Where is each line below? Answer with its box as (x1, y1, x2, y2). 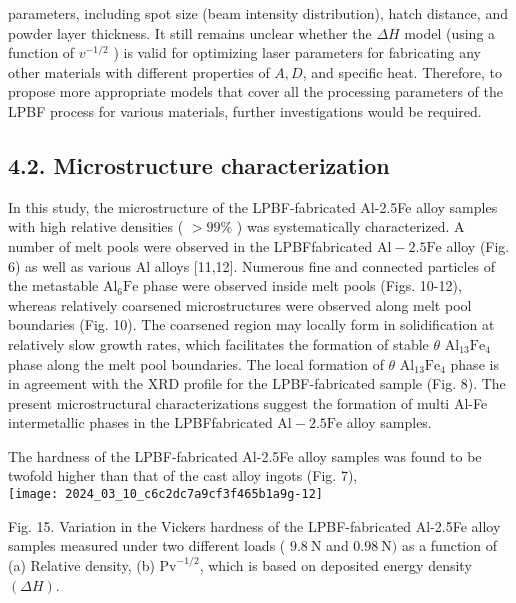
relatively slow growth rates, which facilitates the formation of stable (8, 333, 429, 354)
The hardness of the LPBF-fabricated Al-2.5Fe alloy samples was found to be (8, 445, 482, 466)
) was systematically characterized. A (236, 216, 465, 237)
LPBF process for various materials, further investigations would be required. (8, 100, 482, 121)
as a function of (401, 535, 497, 556)
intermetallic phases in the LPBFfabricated (8, 412, 273, 433)
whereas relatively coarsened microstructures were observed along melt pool (8, 294, 472, 315)
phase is (450, 353, 499, 374)
